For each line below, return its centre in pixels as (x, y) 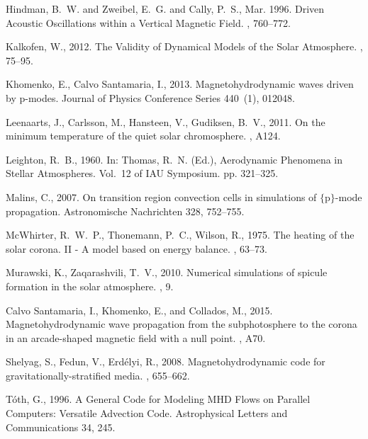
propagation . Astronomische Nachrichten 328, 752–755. (125, 211)
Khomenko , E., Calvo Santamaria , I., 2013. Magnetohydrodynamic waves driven (180, 84)
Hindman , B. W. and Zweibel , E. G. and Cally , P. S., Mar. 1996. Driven (165, 8)
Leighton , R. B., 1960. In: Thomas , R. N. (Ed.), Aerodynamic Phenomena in (174, 159)
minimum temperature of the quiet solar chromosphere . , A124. (143, 136)
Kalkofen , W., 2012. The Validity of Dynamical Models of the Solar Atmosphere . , (184, 46)
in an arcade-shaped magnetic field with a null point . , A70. (136, 337)
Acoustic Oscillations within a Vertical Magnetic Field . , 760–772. (148, 22)
